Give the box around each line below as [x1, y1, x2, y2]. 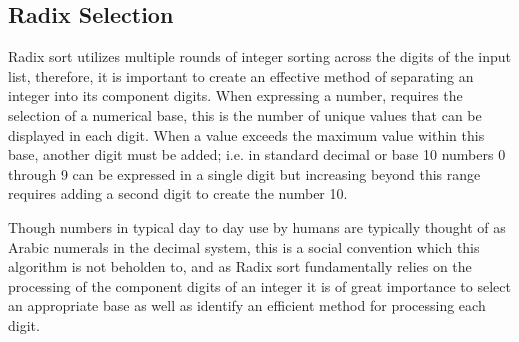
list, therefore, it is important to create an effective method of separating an [8, 65, 474, 86]
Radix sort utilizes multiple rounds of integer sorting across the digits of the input [8, 46, 512, 67]
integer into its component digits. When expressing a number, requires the [8, 85, 463, 106]
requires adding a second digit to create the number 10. [8, 183, 348, 204]
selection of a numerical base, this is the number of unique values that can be [8, 104, 482, 125]
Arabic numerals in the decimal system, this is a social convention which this [8, 236, 480, 257]
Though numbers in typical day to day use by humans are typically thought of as [8, 216, 506, 237]
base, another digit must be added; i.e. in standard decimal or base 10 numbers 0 [8, 144, 506, 165]
